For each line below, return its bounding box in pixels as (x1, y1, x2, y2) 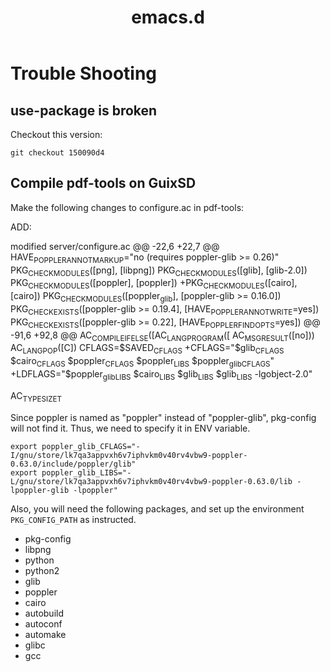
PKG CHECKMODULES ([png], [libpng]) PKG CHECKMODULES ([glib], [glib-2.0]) (10, 264, 308, 278)
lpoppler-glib (10, 485, 70, 495)
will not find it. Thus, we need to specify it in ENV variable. (10, 422, 251, 434)
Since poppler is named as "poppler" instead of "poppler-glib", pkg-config (10, 411, 317, 423)
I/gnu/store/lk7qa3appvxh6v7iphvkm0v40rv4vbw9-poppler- (10, 450, 248, 460)
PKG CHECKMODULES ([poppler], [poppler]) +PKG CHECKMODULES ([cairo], (10, 277, 298, 291)
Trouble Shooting (10, 62, 158, 85)
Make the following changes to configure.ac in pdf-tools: (10, 201, 245, 213)
